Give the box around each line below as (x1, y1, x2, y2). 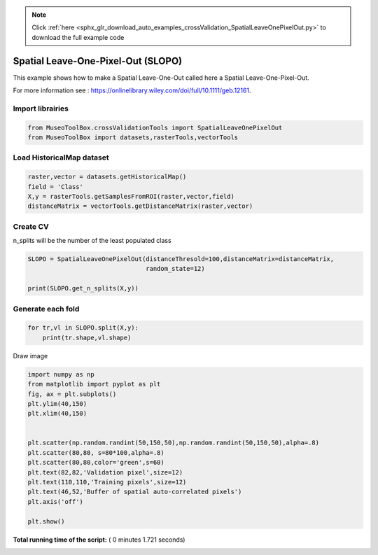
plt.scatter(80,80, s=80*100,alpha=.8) (27, 449, 164, 456)
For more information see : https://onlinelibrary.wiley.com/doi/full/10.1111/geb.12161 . (13, 86, 251, 94)
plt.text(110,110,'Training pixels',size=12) (27, 478, 187, 486)
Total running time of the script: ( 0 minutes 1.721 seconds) (13, 535, 185, 544)
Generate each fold (13, 304, 80, 314)
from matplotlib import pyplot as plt (27, 380, 161, 388)
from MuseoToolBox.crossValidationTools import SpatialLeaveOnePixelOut (27, 123, 283, 132)
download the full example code (31, 33, 125, 41)
